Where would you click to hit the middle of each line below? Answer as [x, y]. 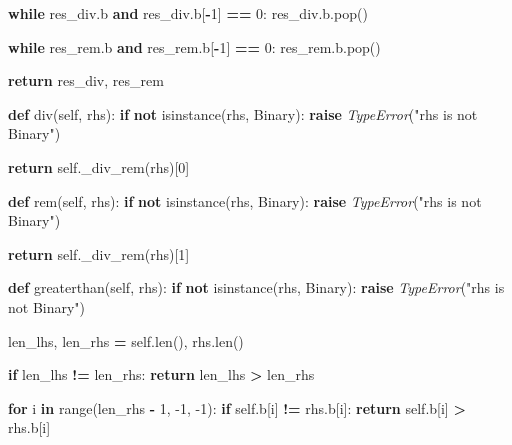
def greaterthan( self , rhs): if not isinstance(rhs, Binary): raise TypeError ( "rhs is [256, 287]
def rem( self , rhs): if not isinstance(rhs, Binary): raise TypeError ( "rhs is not [245, 200]
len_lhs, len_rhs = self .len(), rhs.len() [126, 340]
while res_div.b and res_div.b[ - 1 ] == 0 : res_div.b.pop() [188, 13]
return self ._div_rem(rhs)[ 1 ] [99, 253]
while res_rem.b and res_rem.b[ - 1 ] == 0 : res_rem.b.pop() [194, 46]
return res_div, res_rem [86, 80]
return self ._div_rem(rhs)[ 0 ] [99, 166]
